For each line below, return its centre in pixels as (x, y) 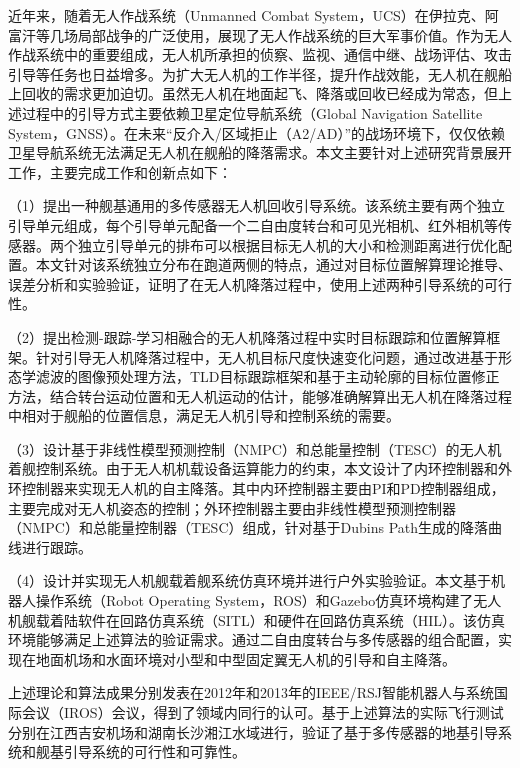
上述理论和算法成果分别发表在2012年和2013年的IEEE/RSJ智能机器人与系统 (251, 692)
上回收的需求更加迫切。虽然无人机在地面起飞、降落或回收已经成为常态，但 (253, 93)
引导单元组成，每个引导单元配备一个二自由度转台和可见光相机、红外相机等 (253, 224)
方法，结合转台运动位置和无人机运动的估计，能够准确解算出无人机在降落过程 (260, 395)
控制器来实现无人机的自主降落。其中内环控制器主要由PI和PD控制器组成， (263, 488)
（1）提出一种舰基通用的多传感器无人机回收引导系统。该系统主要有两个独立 (256, 205)
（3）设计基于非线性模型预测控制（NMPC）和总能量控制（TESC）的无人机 (255, 448)
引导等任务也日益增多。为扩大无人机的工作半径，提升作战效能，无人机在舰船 (260, 73)
